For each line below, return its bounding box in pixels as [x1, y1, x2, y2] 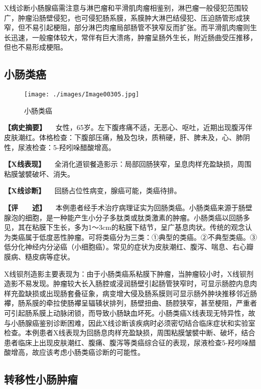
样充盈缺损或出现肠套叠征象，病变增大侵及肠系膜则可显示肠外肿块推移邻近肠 [4, 288, 257, 298]
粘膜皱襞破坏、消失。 [4, 168, 74, 179]
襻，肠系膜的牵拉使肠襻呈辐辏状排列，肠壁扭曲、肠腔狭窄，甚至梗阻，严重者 [4, 298, 257, 308]
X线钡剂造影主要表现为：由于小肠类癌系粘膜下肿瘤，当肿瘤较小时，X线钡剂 [4, 268, 253, 279]
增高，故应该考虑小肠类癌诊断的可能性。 [11, 347, 145, 357]
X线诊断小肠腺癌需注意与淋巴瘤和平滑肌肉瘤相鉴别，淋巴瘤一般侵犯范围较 [4, 3, 248, 13]
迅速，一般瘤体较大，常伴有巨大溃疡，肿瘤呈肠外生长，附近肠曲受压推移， [11, 32, 257, 42]
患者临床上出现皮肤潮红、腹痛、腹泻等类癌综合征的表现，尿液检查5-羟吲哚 [4, 337, 249, 347]
